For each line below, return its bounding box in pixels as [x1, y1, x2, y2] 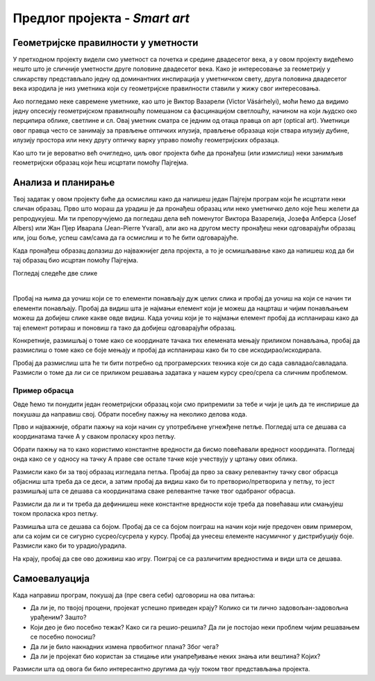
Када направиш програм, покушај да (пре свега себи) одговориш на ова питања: [12, 591, 256, 599]
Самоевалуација [12, 573, 90, 585]
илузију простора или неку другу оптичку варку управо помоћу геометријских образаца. [12, 136, 280, 144]
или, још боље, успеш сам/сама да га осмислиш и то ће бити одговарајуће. [12, 233, 239, 242]
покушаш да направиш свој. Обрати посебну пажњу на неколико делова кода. [12, 410, 248, 418]
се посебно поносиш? [30, 632, 96, 641]
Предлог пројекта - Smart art [12, 10, 190, 26]
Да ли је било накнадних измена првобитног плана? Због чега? [30, 642, 219, 650]
